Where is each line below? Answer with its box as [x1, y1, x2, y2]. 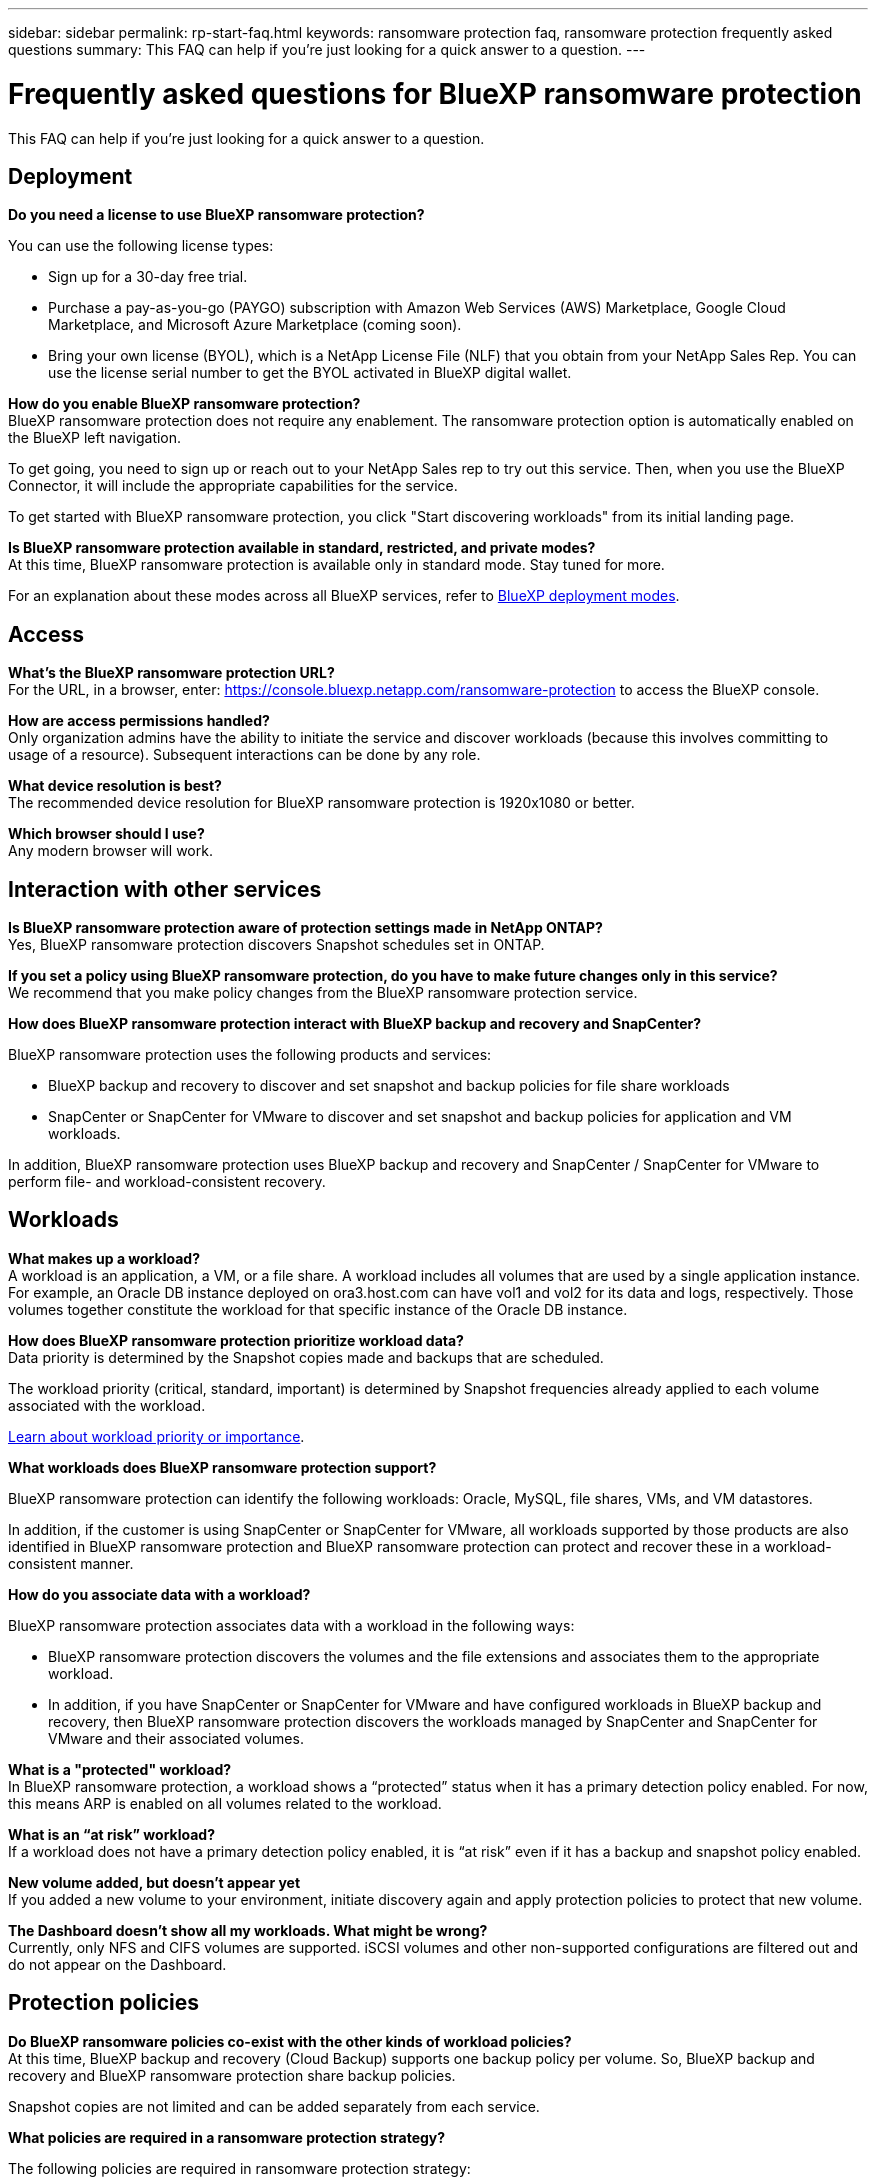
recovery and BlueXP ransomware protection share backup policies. [8, 2066, 456, 2084]
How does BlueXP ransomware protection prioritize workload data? [8, 1331, 464, 1349]
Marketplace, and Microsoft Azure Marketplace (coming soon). [48, 316, 462, 334]
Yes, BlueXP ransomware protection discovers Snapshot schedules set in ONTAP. [8, 936, 545, 954]
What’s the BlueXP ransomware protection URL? [8, 664, 335, 682]
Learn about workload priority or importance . [8, 1427, 305, 1445]
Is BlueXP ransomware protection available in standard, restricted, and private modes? [8, 539, 596, 557]
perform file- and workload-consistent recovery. [8, 1173, 326, 1191]
